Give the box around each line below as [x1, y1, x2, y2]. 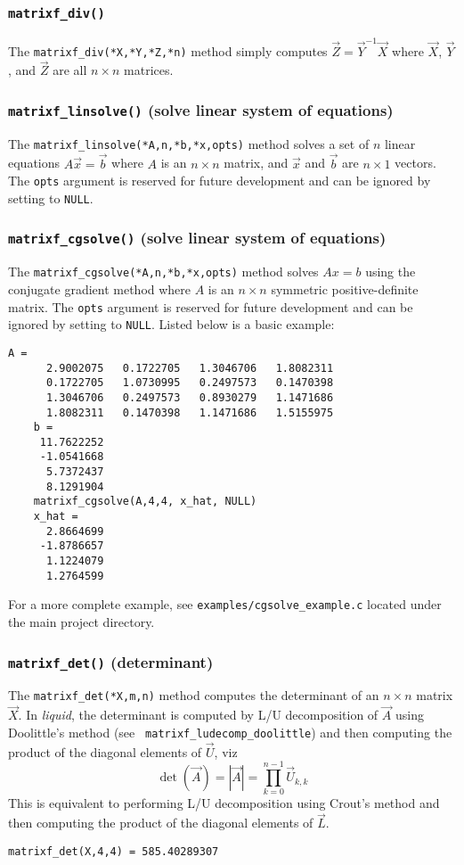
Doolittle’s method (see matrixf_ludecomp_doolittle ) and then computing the [8, 722, 452, 741]
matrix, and [224, 153, 289, 172]
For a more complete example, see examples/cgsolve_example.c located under [8, 595, 442, 614]
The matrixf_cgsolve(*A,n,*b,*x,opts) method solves [8, 262, 319, 281]
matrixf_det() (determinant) [8, 650, 214, 672]
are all [53, 61, 87, 79]
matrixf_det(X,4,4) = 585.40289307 [8, 844, 219, 858]
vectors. [395, 153, 436, 172]
